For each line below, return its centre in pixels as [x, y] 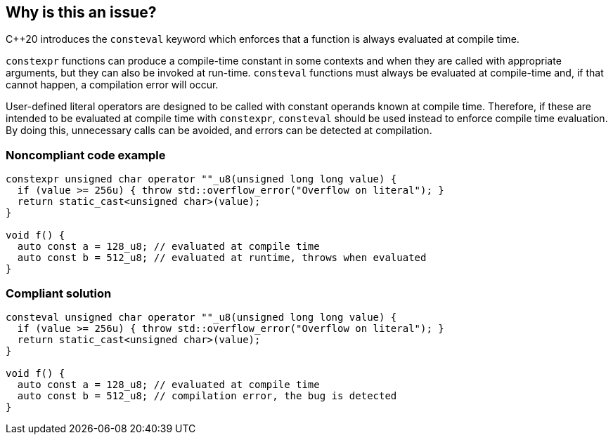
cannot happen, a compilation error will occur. [112, 85]
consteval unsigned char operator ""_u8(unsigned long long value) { [201, 317]
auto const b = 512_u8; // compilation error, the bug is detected [207, 395]
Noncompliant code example [86, 155]
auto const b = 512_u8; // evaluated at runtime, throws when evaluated [222, 258]
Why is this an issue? [81, 12]
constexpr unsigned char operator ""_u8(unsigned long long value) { [201, 179]
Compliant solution [59, 293]
